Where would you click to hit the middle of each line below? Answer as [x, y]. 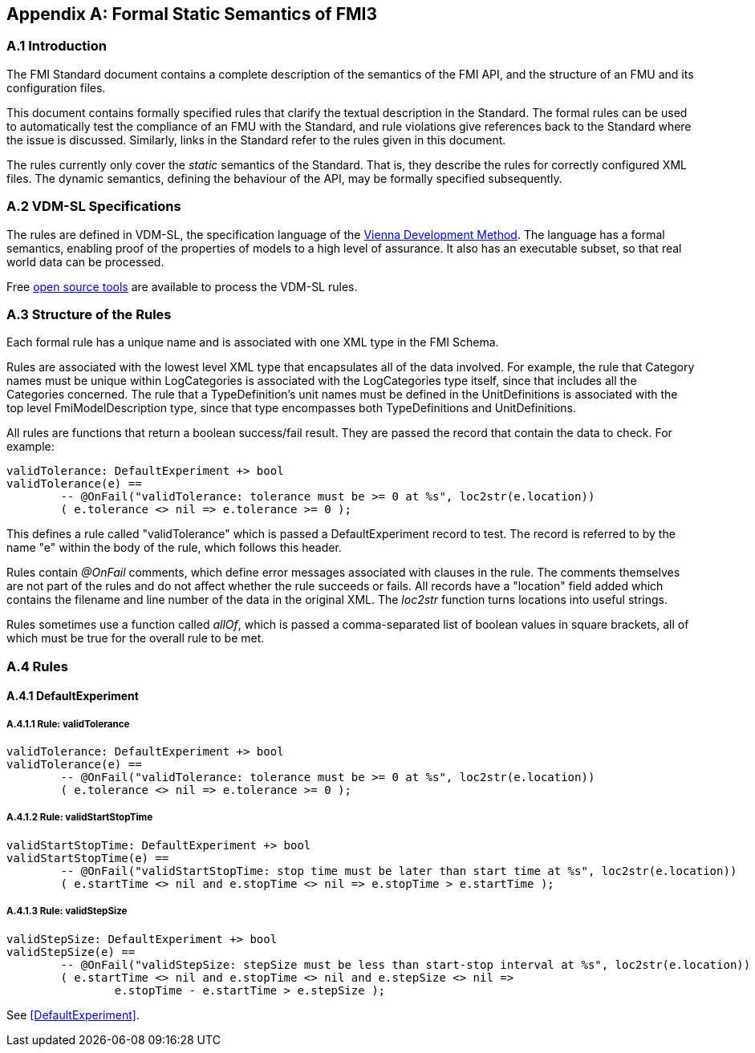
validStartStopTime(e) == [88, 858]
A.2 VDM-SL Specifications [94, 207]
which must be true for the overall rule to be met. [136, 638]
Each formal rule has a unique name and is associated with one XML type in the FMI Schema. [253, 342]
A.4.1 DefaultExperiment [73, 696]
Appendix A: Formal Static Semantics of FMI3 [192, 14]
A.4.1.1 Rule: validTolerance [68, 724]
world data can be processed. [85, 261]
